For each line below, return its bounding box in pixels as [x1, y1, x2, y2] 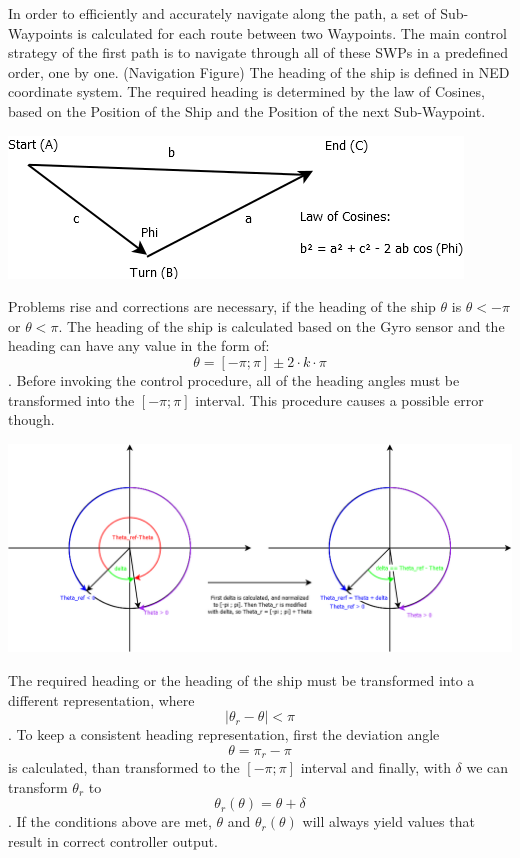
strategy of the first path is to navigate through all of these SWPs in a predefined [8, 42, 509, 63]
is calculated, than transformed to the [8, 757, 240, 778]
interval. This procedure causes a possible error [195, 389, 484, 410]
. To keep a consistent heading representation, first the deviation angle [8, 724, 440, 745]
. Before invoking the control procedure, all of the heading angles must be [8, 369, 460, 390]
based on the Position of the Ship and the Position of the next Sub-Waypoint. [8, 100, 486, 121]
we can [466, 757, 509, 778]
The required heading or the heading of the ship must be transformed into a [8, 670, 475, 690]
